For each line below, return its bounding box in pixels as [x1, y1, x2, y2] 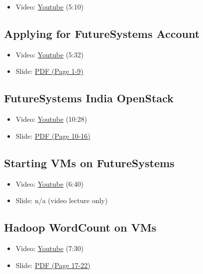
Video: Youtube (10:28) [15, 114, 87, 124]
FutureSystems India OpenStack [4, 90, 174, 106]
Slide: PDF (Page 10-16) [15, 130, 91, 141]
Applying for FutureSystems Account [4, 25, 200, 41]
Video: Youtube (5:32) [15, 49, 84, 59]
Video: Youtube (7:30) [15, 243, 84, 253]
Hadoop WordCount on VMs [4, 220, 157, 235]
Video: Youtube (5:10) [15, 1, 84, 11]
